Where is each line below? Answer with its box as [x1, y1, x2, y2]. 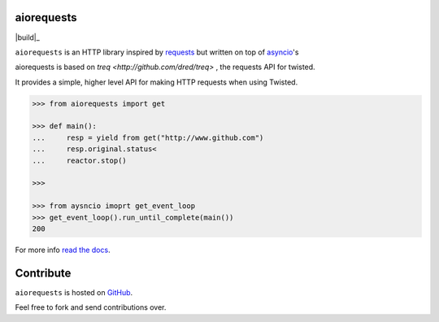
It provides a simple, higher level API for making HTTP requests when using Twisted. [15, 77, 298, 87]
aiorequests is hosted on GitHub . [15, 287, 133, 297]
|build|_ [15, 33, 40, 42]
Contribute [15, 266, 72, 280]
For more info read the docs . [15, 245, 111, 255]
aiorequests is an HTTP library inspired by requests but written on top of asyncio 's [15, 47, 299, 57]
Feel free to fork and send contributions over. [15, 302, 167, 312]
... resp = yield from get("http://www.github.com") [32, 133, 264, 142]
